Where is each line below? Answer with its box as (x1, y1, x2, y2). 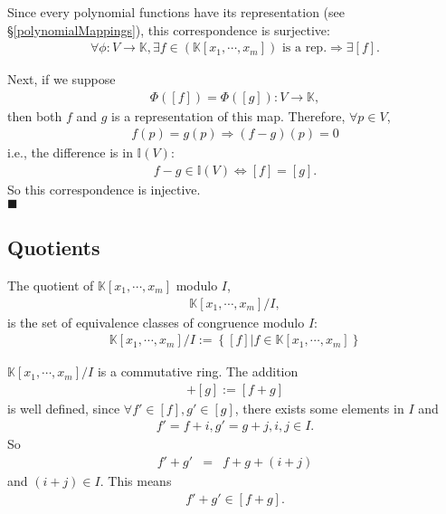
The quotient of (7, 275, 94, 294)
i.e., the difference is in (7, 143, 133, 162)
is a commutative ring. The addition (97, 362, 299, 381)
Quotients (7, 233, 100, 262)
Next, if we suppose (7, 70, 116, 89)
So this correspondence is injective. (7, 180, 201, 199)
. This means (100, 471, 172, 490)
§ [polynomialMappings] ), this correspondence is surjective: (7, 20, 330, 39)
